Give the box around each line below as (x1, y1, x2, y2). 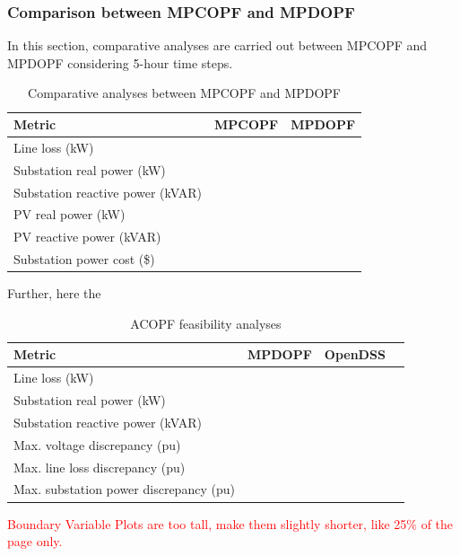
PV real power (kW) (13, 205, 126, 224)
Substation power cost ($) (13, 250, 155, 269)
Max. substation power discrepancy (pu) (13, 480, 235, 499)
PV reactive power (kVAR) (13, 227, 161, 246)
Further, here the (7, 284, 101, 303)
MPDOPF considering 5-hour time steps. (7, 53, 233, 72)
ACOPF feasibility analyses (130, 313, 282, 332)
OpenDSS (324, 345, 386, 364)
